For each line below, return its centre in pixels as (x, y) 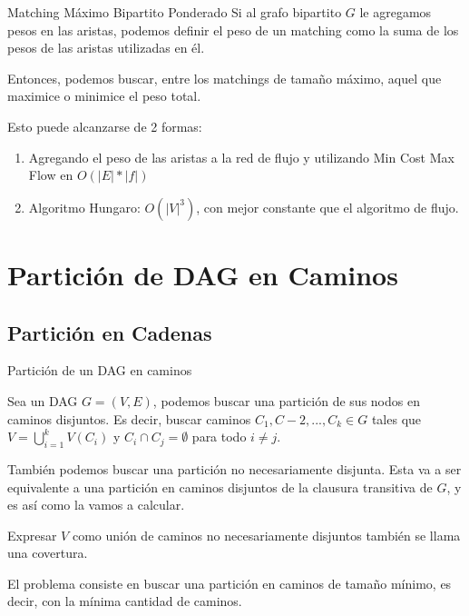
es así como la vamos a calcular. (96, 505)
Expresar (32, 535)
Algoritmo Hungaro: (84, 207)
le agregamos (396, 12)
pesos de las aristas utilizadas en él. (106, 48)
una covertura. (48, 553)
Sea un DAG (43, 400)
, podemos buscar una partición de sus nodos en (286, 400)
